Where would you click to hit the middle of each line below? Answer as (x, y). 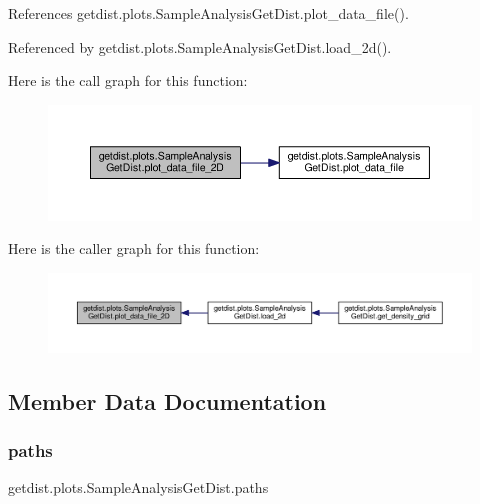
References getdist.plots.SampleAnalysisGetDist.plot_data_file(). (208, 13)
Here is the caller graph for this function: (134, 248)
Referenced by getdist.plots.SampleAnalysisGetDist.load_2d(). (200, 46)
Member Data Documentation (167, 400)
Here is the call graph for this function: (128, 80)
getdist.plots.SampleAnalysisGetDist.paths (138, 487)
